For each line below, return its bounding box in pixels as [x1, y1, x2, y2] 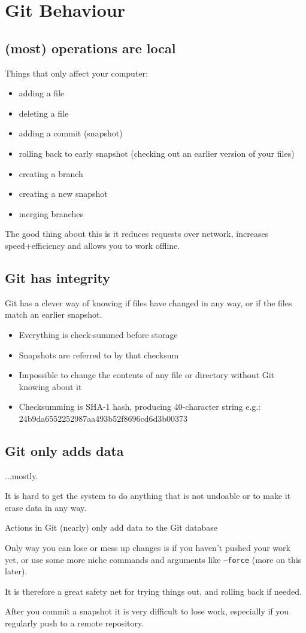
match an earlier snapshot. [5, 308, 102, 321]
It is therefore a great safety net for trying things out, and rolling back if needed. [5, 585, 302, 597]
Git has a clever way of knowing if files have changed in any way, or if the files [5, 296, 292, 309]
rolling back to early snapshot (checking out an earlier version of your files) [19, 147, 295, 159]
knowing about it [19, 380, 82, 392]
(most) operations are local [5, 38, 176, 57]
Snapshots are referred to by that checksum [19, 348, 179, 361]
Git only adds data [5, 441, 124, 459]
